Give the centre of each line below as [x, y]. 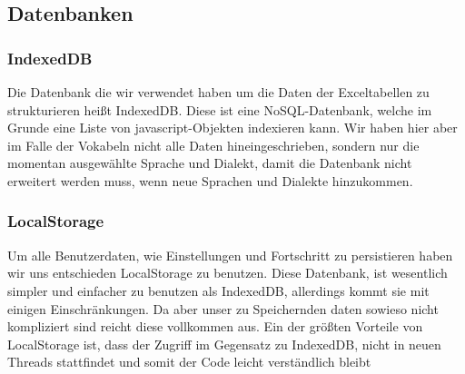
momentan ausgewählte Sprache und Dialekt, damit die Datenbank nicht [210, 163]
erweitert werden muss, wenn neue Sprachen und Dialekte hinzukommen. [210, 180]
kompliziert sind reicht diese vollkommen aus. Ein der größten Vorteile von [215, 326]
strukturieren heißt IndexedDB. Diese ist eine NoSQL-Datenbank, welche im [220, 109]
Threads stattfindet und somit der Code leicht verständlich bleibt [189, 362]
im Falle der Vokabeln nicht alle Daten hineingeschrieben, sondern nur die [213, 145]
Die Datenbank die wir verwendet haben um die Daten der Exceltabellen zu [218, 92]
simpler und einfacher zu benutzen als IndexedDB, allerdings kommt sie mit [218, 290]
